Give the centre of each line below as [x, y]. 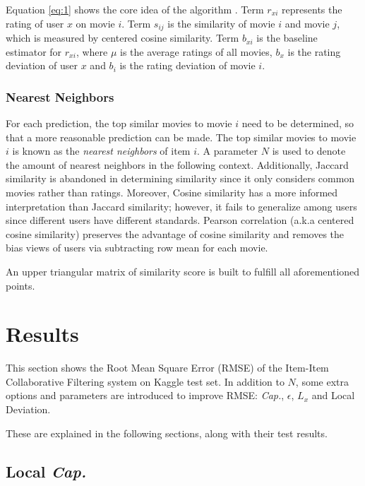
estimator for [34, 51]
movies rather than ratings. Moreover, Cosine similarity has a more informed [172, 192]
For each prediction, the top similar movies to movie [119, 123]
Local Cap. [46, 471]
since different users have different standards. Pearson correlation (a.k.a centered [180, 220]
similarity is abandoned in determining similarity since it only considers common [180, 178]
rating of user [35, 23]
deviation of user [42, 65]
